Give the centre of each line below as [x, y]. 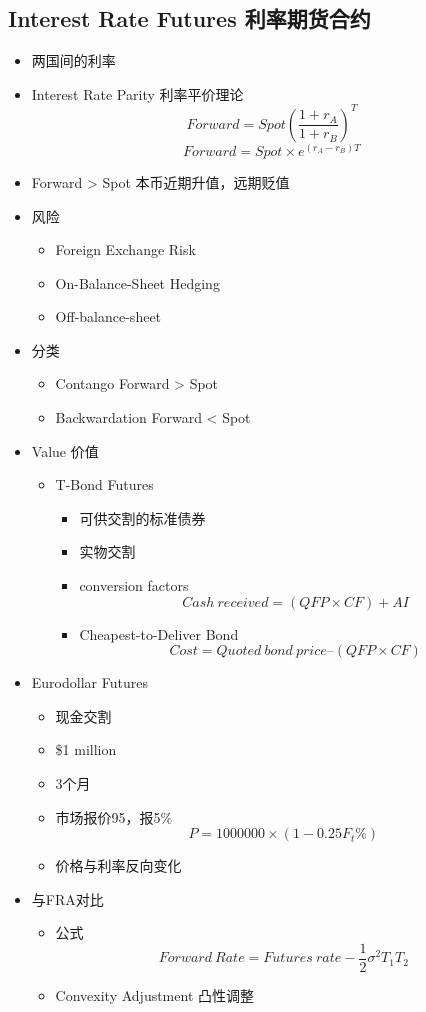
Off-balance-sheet [108, 316]
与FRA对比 [67, 898]
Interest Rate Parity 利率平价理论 [137, 93]
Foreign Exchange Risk [125, 249]
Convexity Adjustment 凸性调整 [155, 995]
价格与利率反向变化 [118, 865]
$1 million [86, 749]
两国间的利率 [73, 60]
